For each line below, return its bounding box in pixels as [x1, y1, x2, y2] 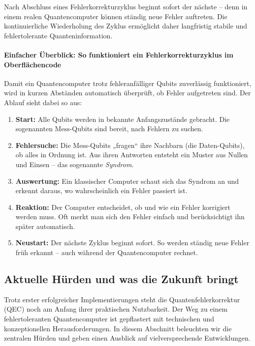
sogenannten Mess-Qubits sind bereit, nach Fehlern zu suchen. [15, 123, 203, 134]
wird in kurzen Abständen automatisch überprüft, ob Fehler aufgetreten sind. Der [4, 87, 251, 98]
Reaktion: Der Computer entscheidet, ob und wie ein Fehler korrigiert [15, 202, 230, 212]
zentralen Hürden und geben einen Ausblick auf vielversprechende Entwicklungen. [4, 333, 251, 343]
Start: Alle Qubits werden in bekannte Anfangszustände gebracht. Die [15, 114, 230, 124]
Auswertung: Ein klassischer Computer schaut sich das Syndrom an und [15, 175, 239, 186]
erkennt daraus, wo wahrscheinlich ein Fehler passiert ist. [15, 185, 188, 196]
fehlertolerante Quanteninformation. [4, 30, 113, 40]
